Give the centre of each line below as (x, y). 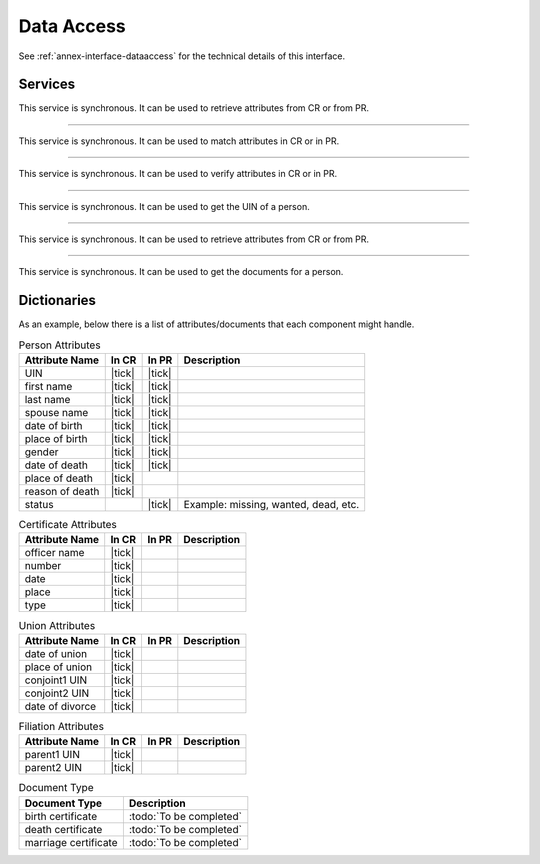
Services (47, 84)
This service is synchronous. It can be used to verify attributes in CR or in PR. (178, 174)
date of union (56, 653)
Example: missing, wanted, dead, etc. (271, 505)
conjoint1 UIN (56, 680)
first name (48, 387)
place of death (59, 478)
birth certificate (61, 816)
